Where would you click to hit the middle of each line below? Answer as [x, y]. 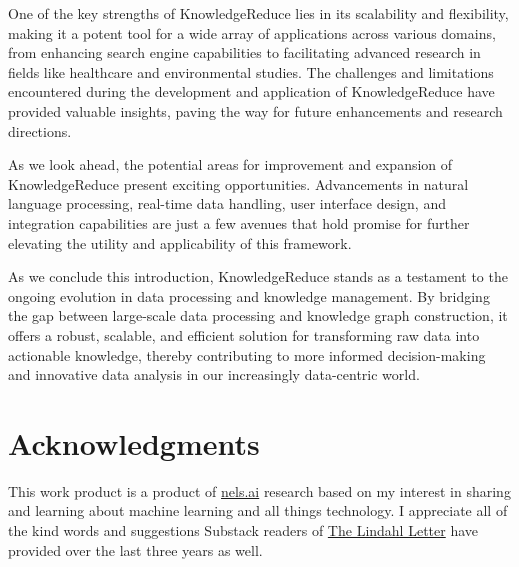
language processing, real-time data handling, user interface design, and [227, 203]
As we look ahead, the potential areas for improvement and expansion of [230, 164]
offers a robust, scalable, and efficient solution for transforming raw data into [244, 334]
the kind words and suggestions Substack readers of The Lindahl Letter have [243, 530]
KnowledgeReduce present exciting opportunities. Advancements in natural [238, 183]
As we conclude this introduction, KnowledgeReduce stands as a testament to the [258, 276]
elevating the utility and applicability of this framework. [180, 242]
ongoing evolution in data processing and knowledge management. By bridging [249, 295]
